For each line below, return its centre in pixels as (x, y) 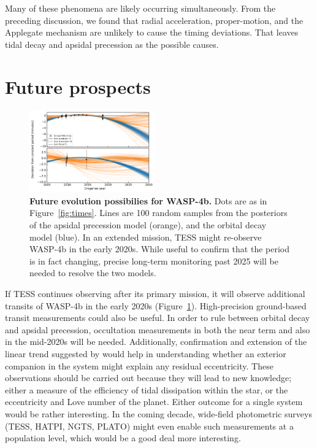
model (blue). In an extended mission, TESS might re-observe (146, 237)
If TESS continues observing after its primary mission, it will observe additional (155, 294)
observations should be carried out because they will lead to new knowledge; (148, 378)
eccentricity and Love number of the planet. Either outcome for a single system (154, 402)
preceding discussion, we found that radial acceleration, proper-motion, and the (154, 20)
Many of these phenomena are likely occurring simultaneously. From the (140, 8)
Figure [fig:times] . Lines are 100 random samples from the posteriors (158, 213)
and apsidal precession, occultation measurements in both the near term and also (158, 329)
